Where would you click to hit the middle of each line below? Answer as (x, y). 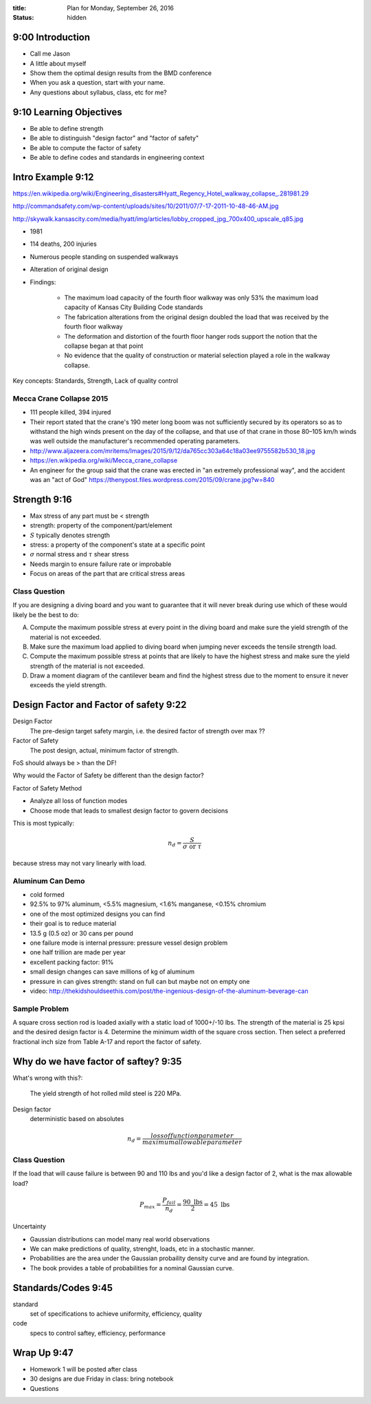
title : (20, 8)
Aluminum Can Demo (49, 881)
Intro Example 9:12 (53, 177)
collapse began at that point (104, 346)
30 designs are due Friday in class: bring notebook (102, 1379)
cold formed (47, 894)
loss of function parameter (192, 1136)
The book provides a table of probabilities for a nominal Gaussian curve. (132, 1268)
